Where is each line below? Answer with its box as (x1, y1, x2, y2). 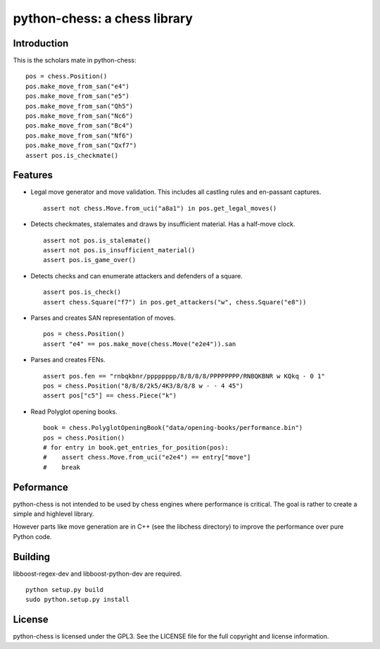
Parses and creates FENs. (30, 356, 106, 364)
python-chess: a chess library (13, 11, 194, 26)
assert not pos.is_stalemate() (43, 236, 151, 245)
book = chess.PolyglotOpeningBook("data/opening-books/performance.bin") (43, 424, 303, 432)
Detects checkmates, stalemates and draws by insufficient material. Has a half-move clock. (30, 220, 296, 228)
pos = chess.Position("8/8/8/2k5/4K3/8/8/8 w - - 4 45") (43, 381, 244, 390)
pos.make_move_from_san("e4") (25, 82, 130, 90)
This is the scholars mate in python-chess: (13, 56, 137, 65)
